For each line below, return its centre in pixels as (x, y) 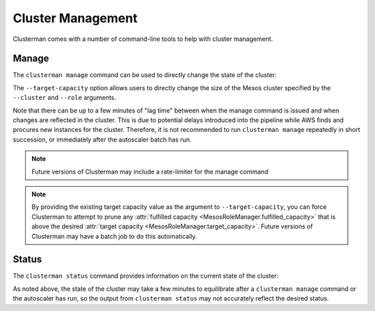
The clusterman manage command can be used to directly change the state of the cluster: (145, 75)
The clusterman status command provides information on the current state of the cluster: (146, 276)
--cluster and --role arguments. (65, 98)
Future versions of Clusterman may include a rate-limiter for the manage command (150, 171)
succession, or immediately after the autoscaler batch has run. (102, 140)
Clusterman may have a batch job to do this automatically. (114, 236)
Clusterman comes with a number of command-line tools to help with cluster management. (143, 39)
